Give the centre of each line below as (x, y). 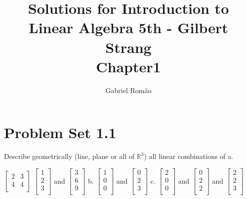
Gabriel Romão (128, 90)
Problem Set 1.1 (60, 132)
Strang (128, 47)
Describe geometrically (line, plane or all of (69, 156)
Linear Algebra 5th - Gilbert (128, 27)
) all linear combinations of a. (188, 156)
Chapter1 (128, 66)
